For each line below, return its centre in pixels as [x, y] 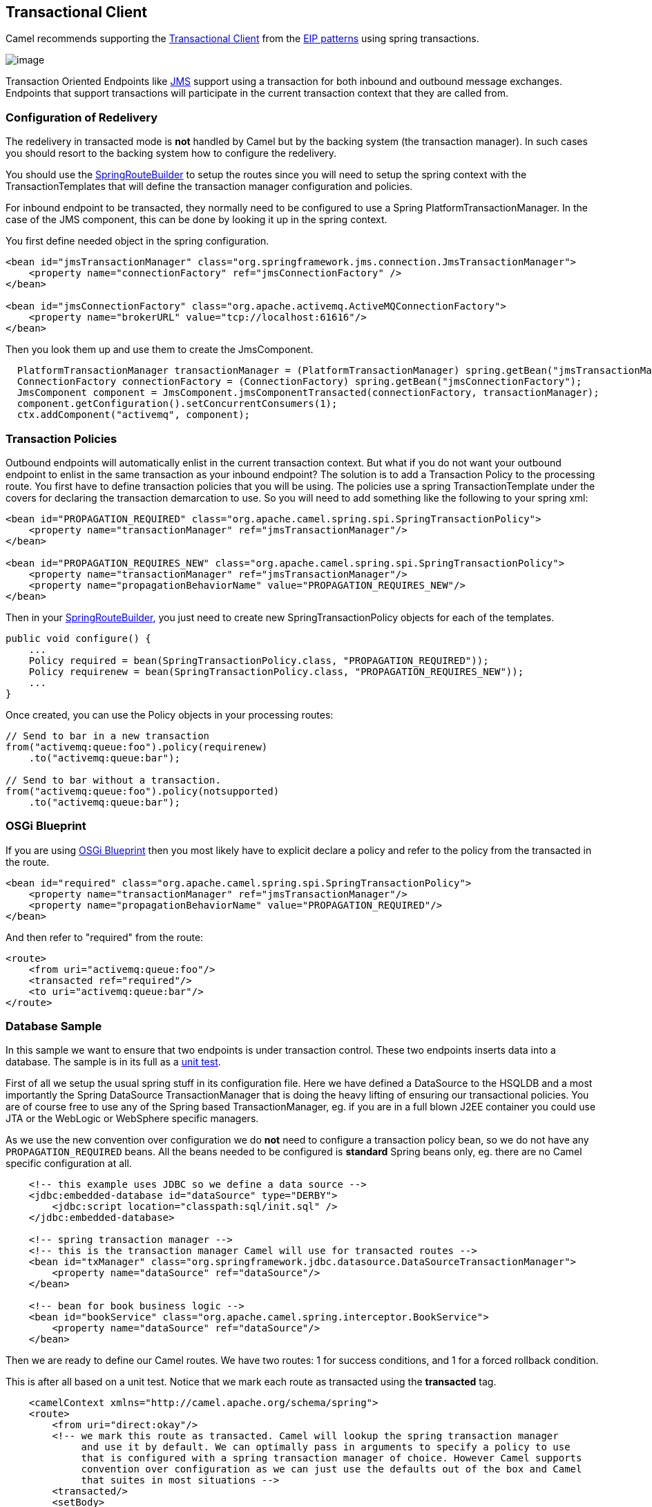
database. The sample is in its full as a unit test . [113, 1062]
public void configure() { [78, 638]
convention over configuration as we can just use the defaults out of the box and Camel [332, 1469]
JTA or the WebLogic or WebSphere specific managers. [132, 1119]
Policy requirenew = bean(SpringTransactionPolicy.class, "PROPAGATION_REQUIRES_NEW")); [276, 671]
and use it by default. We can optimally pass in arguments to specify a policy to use [326, 1447]
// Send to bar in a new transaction [108, 736]
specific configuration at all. [69, 1164]
